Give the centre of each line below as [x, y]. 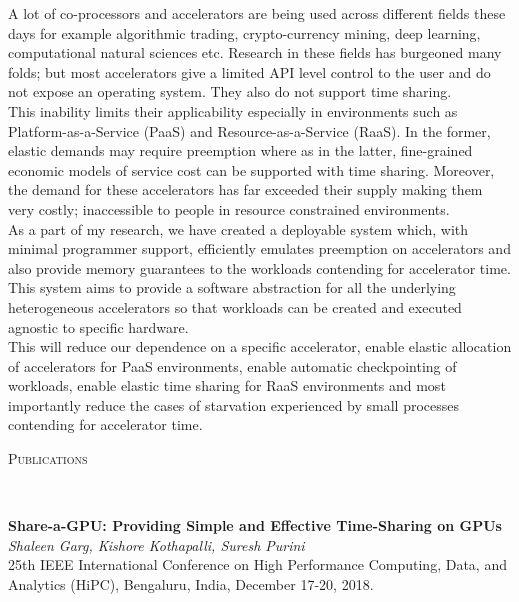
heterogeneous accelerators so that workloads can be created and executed [235, 306]
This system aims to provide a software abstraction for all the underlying [232, 287]
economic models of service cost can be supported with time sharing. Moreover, [251, 169]
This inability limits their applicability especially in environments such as [233, 110]
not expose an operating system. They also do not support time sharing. [230, 91]
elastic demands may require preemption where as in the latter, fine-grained [240, 150]
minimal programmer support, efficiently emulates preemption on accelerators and [259, 248]
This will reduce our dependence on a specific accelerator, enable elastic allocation [260, 346]
